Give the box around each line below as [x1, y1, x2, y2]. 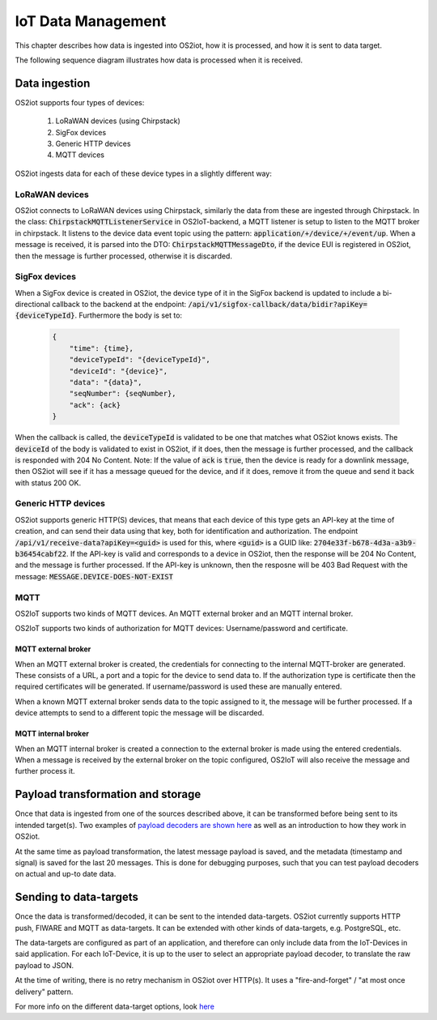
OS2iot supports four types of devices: [15, 97, 145, 107]
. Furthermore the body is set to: [74, 310, 182, 320]
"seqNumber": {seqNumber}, [69, 389, 177, 399]
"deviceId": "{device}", [69, 366, 168, 376]
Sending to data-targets [15, 890, 139, 904]
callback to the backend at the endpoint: [51, 300, 187, 309]
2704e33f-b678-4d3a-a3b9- [313, 538, 417, 547]
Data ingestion [15, 76, 91, 90]
